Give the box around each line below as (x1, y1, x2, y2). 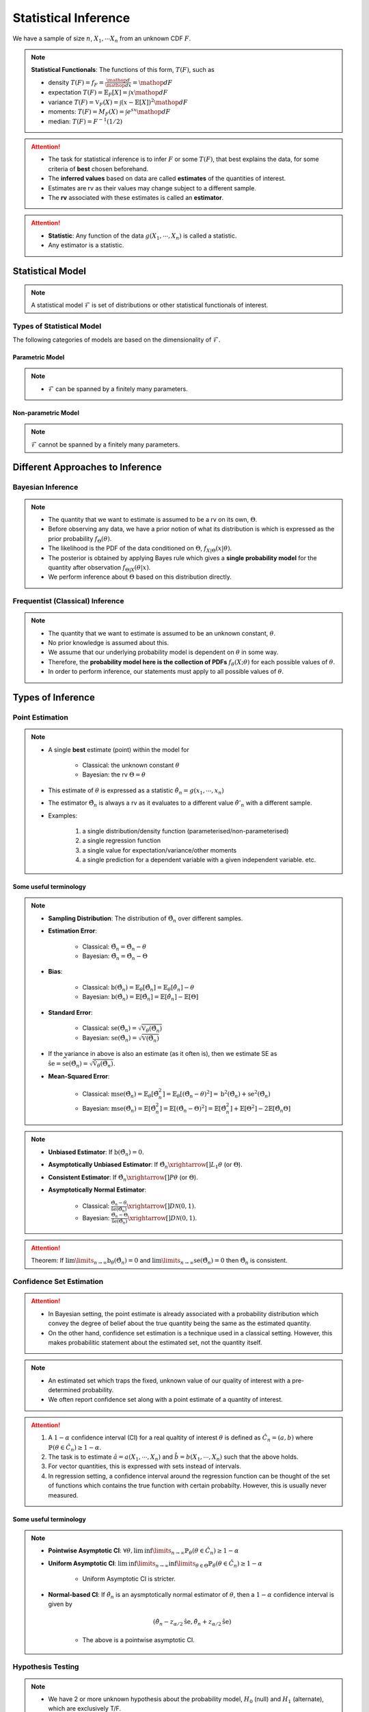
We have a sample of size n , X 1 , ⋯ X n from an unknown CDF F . (12, 34, 191, 44)
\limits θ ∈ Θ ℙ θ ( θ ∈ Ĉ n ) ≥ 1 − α (176, 1559, 263, 1569)
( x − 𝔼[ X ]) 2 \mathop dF (121, 97, 188, 106)
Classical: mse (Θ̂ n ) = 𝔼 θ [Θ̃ (82, 1090, 159, 1099)
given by (48, 1600, 73, 1608)
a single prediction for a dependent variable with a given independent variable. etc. (82, 856, 316, 864)
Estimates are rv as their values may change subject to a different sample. (48, 184, 256, 192)
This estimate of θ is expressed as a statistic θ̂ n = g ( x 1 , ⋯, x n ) (48, 786, 225, 796)
